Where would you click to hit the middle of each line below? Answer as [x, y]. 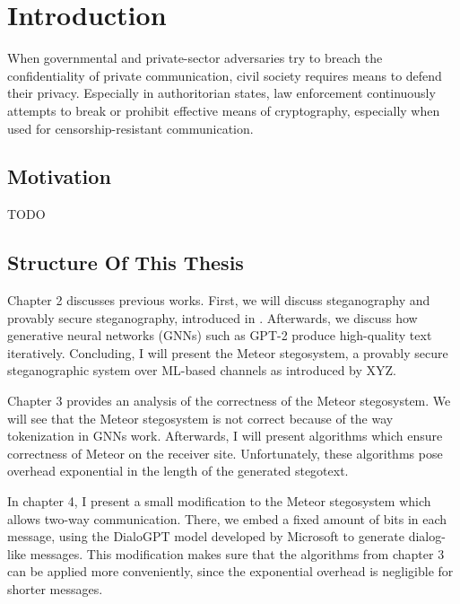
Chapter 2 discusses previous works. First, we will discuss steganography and [219, 300]
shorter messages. [55, 589]
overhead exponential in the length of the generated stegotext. [178, 471]
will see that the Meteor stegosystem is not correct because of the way [200, 418]
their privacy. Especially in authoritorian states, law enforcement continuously [221, 93]
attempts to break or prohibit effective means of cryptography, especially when [224, 110]
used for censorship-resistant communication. [130, 128]
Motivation [59, 176]
